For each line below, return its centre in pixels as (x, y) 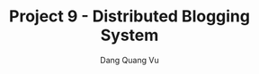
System (129, 35)
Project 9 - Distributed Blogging (129, 16)
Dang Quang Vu (129, 60)
